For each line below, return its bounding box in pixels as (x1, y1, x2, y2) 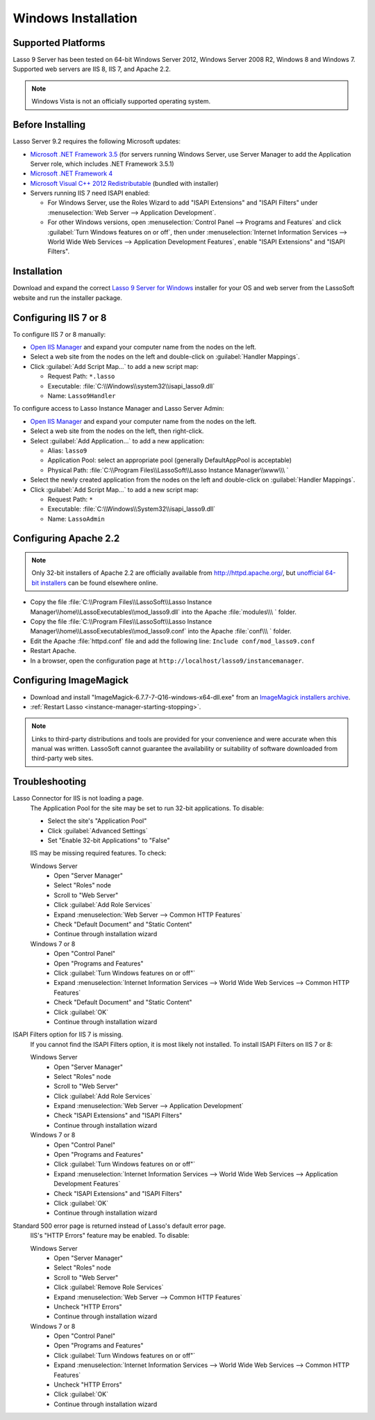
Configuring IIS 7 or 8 (12, 312, 107, 324)
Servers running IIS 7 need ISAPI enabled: (30, 189, 150, 198)
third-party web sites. (31, 754, 94, 762)
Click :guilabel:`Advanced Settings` (47, 826, 149, 835)
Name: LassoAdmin (47, 514, 106, 523)
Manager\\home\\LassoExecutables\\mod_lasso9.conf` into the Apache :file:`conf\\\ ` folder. (30, 627, 292, 636)
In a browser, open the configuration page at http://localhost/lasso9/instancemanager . (30, 656, 304, 665)
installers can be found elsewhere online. (40, 578, 158, 587)
